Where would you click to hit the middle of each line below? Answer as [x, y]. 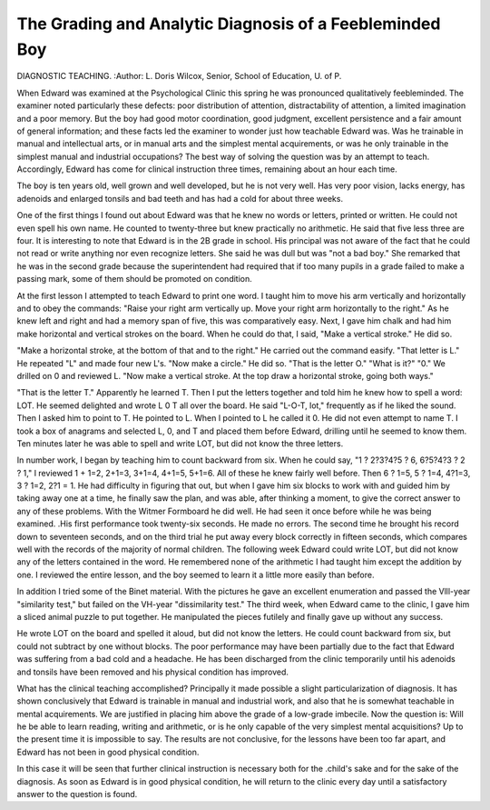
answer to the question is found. [77, 795]
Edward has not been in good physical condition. [108, 752]
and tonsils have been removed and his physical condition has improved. [153, 672]
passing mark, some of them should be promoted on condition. [135, 279]
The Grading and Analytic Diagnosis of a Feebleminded [229, 24]
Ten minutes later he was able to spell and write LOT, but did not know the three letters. [180, 443]
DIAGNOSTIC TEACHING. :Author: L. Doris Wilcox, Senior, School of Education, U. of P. [179, 76]
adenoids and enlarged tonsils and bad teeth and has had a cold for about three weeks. [180, 198]
